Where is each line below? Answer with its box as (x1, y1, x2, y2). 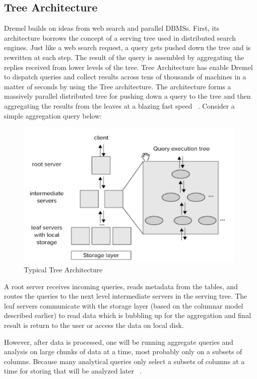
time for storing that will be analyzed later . (4, 366, 142, 376)
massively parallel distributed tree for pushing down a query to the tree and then (4, 91, 251, 101)
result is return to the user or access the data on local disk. (4, 320, 184, 330)
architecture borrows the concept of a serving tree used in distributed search (4, 32, 236, 43)
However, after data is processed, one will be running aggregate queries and (4, 336, 234, 347)
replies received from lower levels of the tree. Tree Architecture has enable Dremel (4, 62, 253, 72)
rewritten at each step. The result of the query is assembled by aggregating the (4, 52, 244, 62)
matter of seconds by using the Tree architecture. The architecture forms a (4, 81, 231, 91)
